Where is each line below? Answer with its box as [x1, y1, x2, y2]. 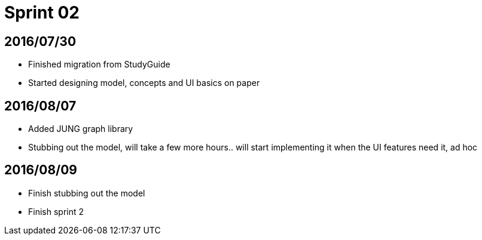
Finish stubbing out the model [28, 187, 145, 198]
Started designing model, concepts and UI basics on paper [28, 78, 260, 88]
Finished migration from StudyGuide [28, 59, 170, 70]
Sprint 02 [4, 2, 80, 23]
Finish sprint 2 [28, 206, 84, 217]
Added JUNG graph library [28, 124, 133, 134]
